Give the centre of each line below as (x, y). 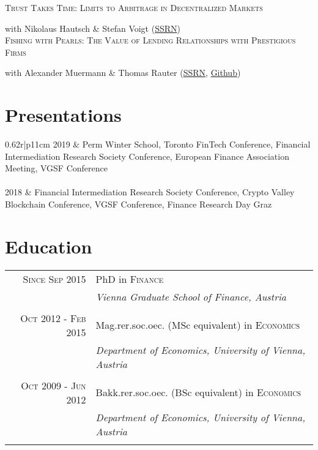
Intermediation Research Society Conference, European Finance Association (147, 156)
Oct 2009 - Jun (54, 385)
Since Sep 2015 (54, 279)
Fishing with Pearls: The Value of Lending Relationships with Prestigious (150, 40)
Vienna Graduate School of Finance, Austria (191, 296)
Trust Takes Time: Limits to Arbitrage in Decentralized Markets (134, 7)
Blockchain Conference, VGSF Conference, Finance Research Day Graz (139, 204)
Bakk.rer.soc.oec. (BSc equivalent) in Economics (198, 392)
